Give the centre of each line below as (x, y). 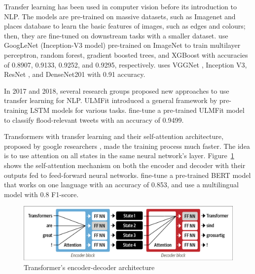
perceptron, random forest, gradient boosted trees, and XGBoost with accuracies (126, 54)
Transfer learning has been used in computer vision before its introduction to (120, 6)
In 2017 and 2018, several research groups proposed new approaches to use (117, 90)
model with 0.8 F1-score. (41, 194)
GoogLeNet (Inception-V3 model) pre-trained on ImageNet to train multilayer (122, 45)
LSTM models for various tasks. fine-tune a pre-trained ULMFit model (137, 110)
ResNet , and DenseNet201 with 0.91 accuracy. (75, 74)
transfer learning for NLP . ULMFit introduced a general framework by (111, 100)
